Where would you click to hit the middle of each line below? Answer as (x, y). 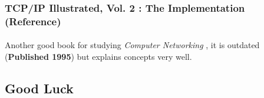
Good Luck (39, 88)
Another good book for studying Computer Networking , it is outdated (132, 45)
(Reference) (33, 21)
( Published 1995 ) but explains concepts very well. (98, 56)
